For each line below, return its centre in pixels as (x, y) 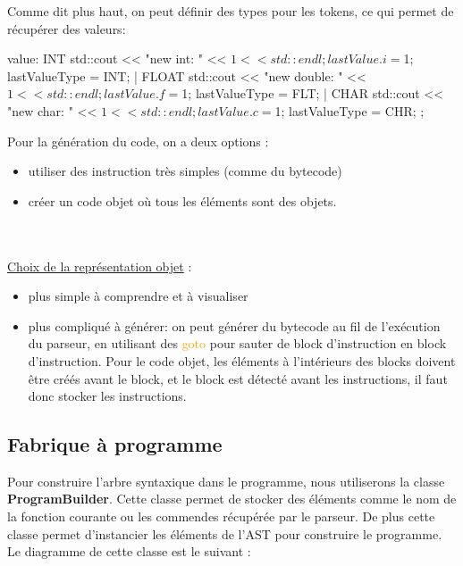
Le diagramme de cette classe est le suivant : (129, 551)
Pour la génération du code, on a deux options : (138, 141)
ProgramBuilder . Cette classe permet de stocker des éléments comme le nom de (232, 499)
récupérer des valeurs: (67, 28)
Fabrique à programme (115, 444)
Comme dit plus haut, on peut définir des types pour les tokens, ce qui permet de (231, 11)
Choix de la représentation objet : (100, 266)
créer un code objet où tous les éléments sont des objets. (182, 200)
